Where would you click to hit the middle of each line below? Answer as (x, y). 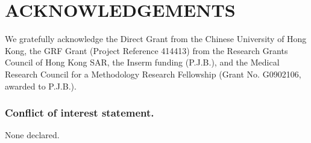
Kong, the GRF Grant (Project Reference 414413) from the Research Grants (146, 50)
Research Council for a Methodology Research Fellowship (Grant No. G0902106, (153, 74)
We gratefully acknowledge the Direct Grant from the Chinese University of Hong (156, 39)
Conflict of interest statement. (80, 113)
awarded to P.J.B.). (41, 86)
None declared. (32, 135)
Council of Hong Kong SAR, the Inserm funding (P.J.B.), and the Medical (142, 62)
